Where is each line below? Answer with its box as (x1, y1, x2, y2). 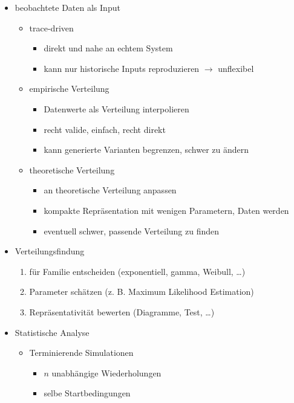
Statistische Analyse (15, 326, 90, 338)
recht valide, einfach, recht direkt (44, 123, 166, 135)
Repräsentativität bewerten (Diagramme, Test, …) (29, 305, 215, 318)
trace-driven (29, 21, 74, 34)
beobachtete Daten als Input (15, 1, 120, 13)
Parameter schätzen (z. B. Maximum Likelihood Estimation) (29, 285, 254, 298)
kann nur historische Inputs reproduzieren (44, 62, 200, 74)
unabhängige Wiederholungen (51, 366, 162, 379)
